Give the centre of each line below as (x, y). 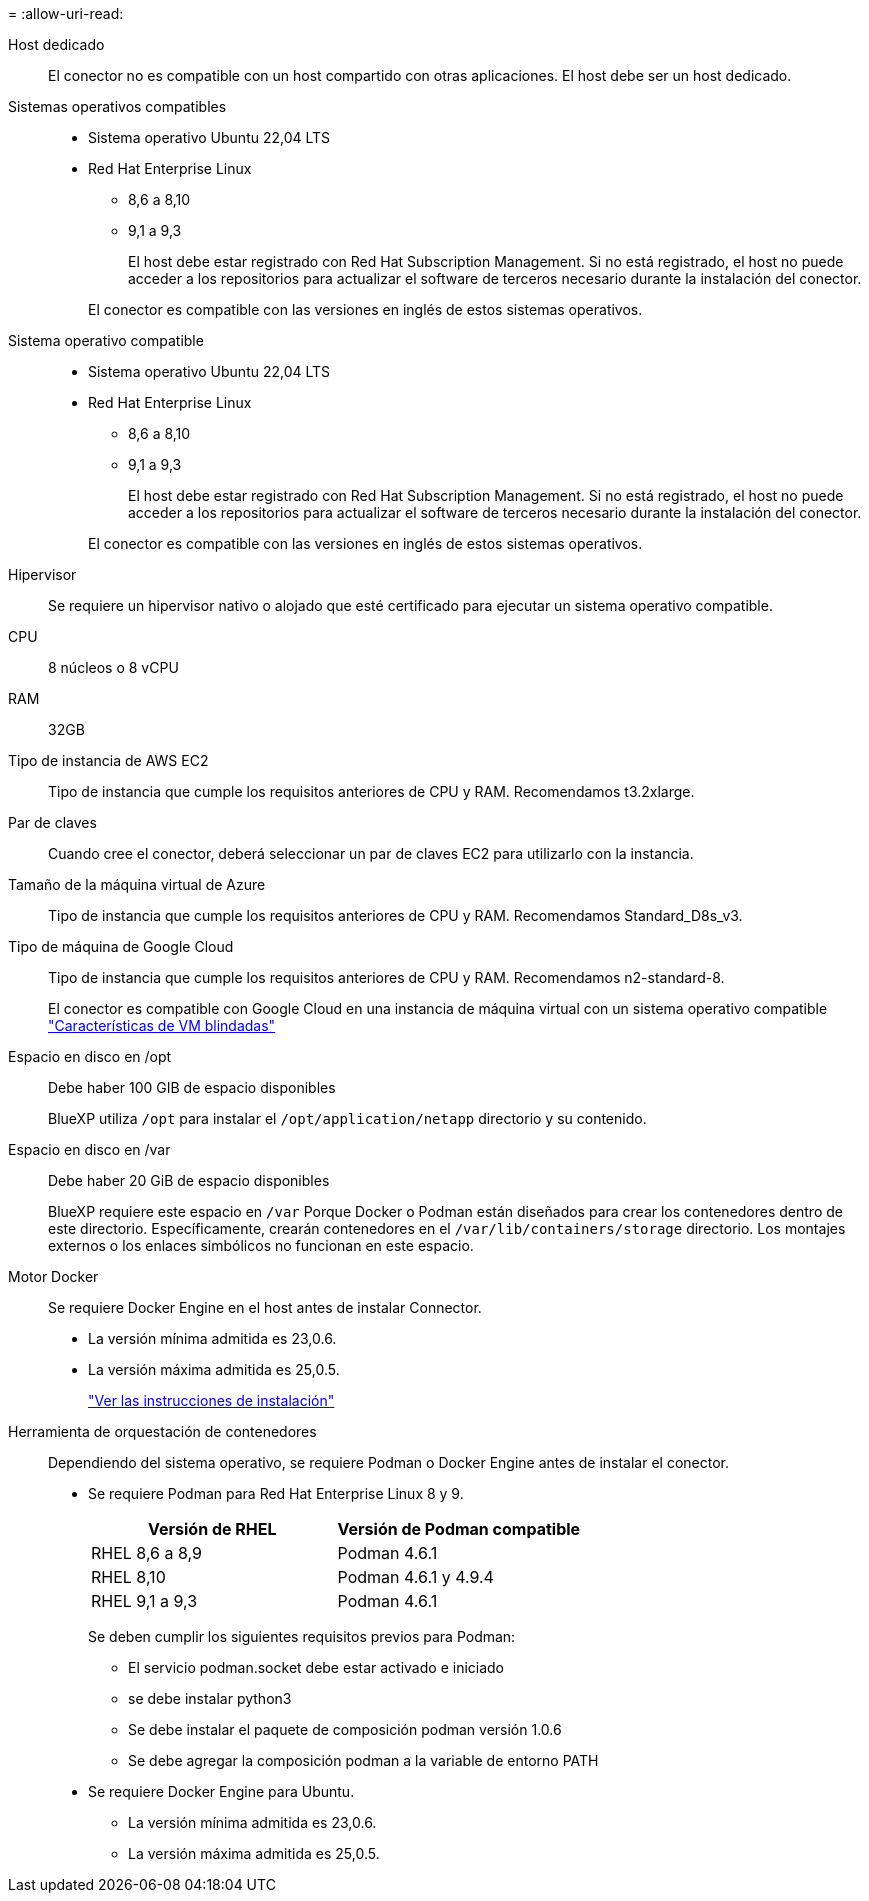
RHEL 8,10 (128, 1577)
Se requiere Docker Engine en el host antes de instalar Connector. (265, 1307)
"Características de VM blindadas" (162, 1025)
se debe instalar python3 (210, 1698)
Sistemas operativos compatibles (117, 106)
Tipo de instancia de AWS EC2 (108, 760)
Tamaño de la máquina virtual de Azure (137, 884)
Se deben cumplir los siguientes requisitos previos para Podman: (302, 1636)
